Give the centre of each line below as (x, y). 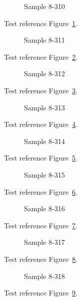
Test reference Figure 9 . (41, 293)
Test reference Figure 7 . (41, 225)
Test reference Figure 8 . (41, 259)
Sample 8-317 (44, 242)
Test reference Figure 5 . (41, 158)
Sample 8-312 (44, 73)
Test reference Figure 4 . (41, 124)
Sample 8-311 (44, 40)
